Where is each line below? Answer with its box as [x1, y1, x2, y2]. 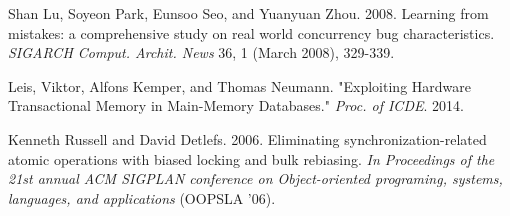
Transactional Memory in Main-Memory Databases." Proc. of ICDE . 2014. [8, 95, 464, 116]
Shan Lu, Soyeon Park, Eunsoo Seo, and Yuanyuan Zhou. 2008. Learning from [8, 3, 489, 23]
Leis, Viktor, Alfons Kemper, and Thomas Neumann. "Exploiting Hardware [8, 75, 471, 96]
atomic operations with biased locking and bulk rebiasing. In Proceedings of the [8, 148, 495, 169]
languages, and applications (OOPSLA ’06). [8, 187, 276, 208]
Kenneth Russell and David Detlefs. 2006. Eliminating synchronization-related [8, 128, 487, 149]
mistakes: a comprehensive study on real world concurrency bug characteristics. [8, 22, 495, 43]
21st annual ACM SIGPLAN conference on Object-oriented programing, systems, [8, 168, 503, 189]
